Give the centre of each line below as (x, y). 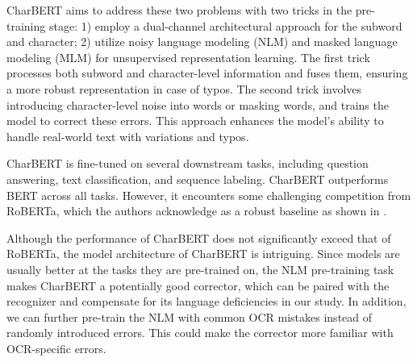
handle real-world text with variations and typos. (128, 136)
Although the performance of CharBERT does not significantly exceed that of (199, 237)
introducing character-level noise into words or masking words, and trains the (198, 104)
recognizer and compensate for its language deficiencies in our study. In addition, (206, 301)
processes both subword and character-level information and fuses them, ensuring (207, 73)
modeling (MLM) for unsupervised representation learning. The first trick (188, 57)
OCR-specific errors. (56, 348)
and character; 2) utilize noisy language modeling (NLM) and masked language (202, 42)
